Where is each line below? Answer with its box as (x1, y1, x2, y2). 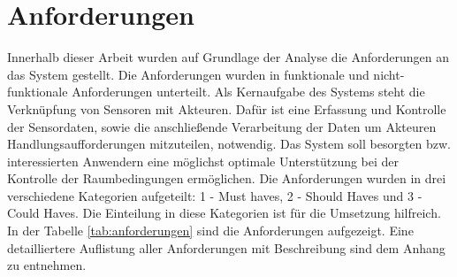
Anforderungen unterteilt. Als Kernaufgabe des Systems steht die (72, 82, 425, 101)
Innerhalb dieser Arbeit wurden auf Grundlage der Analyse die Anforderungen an (7, 48, 449, 66)
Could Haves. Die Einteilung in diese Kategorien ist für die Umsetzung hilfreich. (7, 204, 441, 222)
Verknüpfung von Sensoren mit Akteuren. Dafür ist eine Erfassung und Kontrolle (7, 99, 446, 118)
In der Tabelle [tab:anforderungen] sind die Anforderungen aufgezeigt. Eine (7, 221, 414, 240)
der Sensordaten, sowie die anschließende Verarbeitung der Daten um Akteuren (7, 117, 437, 135)
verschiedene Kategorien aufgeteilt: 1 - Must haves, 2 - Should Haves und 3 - (7, 186, 423, 204)
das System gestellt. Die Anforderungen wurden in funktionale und (7, 65, 369, 83)
